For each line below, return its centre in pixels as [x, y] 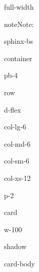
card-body [19, 263]
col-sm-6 [17, 161]
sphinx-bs [19, 41]
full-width [19, 7]
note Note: [19, 24]
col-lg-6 [15, 127]
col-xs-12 [17, 178]
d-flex [12, 109]
